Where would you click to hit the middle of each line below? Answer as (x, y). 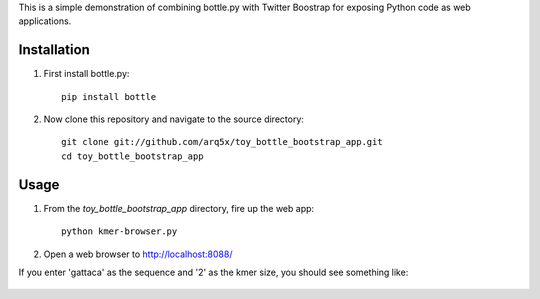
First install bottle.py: (86, 74)
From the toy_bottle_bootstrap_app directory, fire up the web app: (179, 208)
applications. (45, 21)
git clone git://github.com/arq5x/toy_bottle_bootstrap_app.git (222, 142)
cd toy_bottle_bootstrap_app (132, 156)
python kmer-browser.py (119, 231)
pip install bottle (109, 96)
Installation (54, 50)
